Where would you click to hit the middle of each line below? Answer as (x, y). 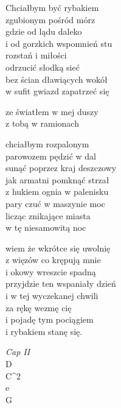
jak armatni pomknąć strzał (57, 179)
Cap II (18, 352)
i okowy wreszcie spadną (51, 271)
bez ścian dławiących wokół (57, 79)
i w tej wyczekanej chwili (52, 296)
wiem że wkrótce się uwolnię (58, 248)
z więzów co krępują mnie (53, 260)
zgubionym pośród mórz (50, 19)
